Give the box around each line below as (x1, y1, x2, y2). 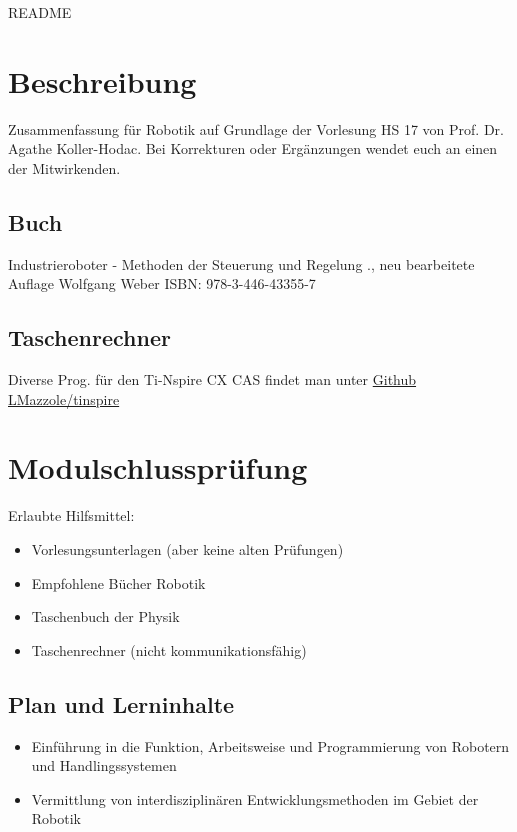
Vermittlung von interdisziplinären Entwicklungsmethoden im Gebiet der (31, 788, 479, 809)
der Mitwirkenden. (8, 157, 121, 178)
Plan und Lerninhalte (8, 688, 235, 719)
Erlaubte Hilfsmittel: (8, 505, 135, 526)
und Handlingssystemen (31, 755, 177, 776)
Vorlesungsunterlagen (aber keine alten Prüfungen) (31, 539, 344, 559)
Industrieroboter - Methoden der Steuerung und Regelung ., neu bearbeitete (8, 253, 475, 274)
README (8, 2, 72, 22)
